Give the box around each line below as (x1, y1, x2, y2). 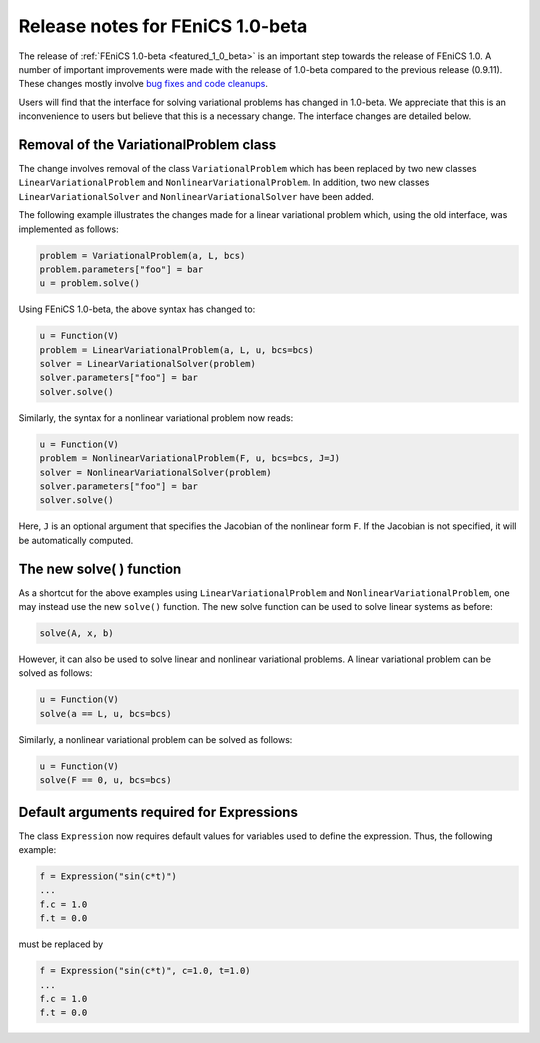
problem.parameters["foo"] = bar (39, 263, 204, 275)
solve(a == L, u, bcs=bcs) (39, 708, 172, 719)
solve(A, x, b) (39, 628, 114, 639)
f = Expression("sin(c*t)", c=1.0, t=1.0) (39, 965, 251, 977)
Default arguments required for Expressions (18, 803, 299, 820)
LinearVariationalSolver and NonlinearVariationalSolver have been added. (18, 190, 375, 202)
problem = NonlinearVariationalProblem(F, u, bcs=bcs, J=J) (39, 453, 341, 464)
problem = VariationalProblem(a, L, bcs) (39, 250, 246, 261)
